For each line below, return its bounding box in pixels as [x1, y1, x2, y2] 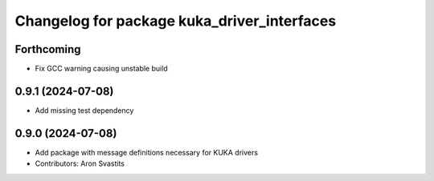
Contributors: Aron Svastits [35, 159, 125, 168]
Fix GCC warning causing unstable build [35, 64, 168, 74]
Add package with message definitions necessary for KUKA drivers [35, 147, 259, 157]
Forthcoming [14, 42, 81, 56]
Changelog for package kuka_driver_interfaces [14, 12, 337, 30]
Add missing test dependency [35, 105, 134, 115]
